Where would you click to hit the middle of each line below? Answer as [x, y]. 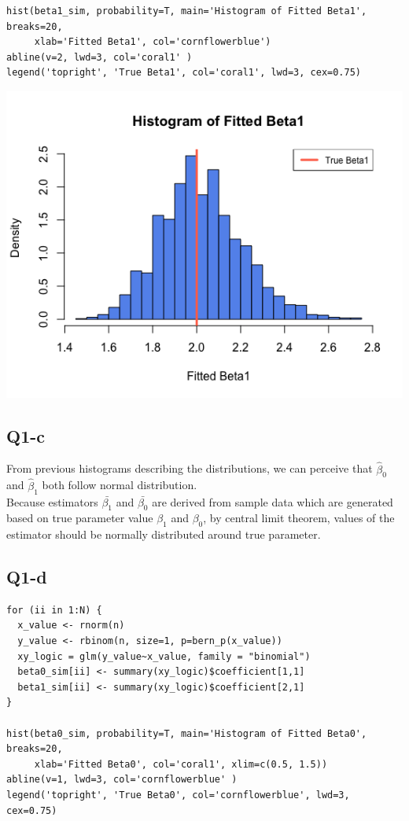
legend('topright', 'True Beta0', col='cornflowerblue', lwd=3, [178, 795]
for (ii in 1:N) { [54, 610]
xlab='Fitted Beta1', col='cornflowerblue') [153, 42]
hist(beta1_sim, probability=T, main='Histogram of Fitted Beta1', [187, 11]
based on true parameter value [80, 518]
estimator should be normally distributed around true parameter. [164, 534]
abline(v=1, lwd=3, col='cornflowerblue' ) [122, 780]
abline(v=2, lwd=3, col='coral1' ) [99, 57]
